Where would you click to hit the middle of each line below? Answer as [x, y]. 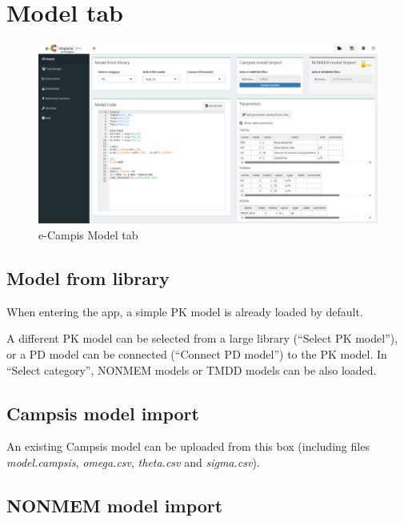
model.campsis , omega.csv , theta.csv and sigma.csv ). [133, 462]
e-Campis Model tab [88, 234]
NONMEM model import [115, 505]
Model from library [88, 277]
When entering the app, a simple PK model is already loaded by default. [185, 311]
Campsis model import [103, 413]
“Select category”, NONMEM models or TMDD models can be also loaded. [192, 369]
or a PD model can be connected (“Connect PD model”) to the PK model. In [197, 353]
